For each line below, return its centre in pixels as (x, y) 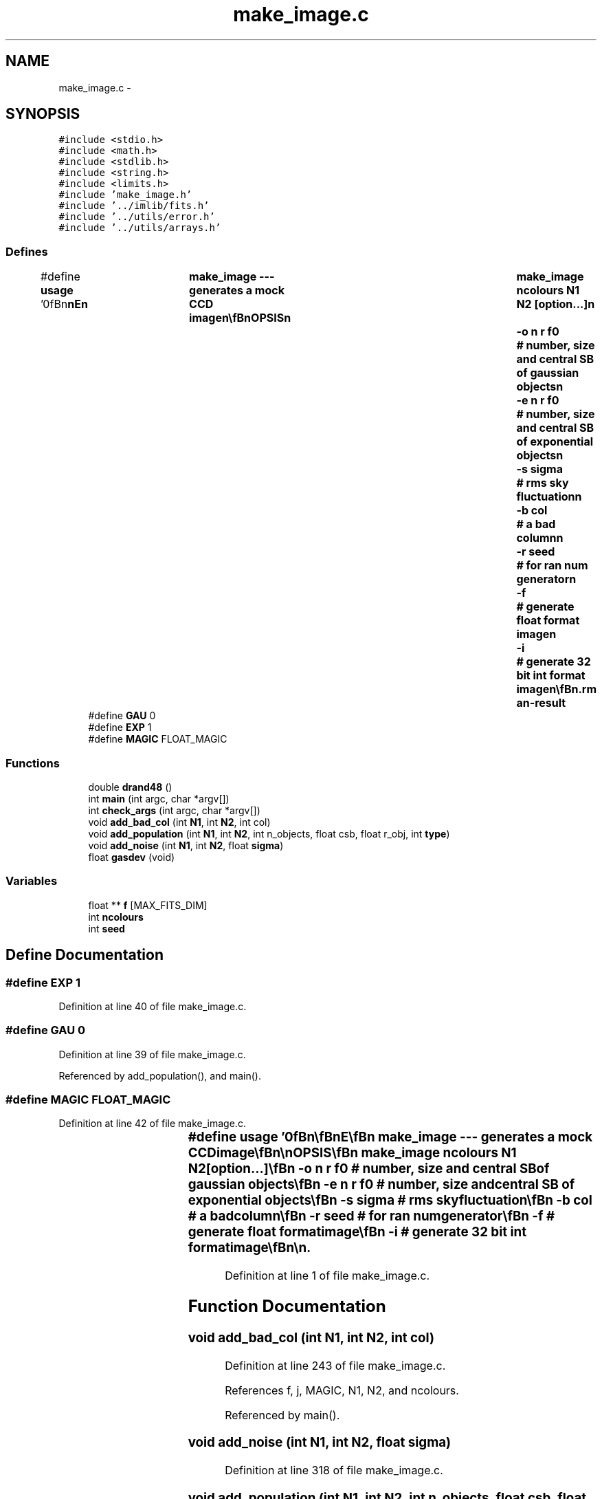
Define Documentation (85, 955)
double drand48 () (130, 787)
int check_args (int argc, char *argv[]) (174, 810)
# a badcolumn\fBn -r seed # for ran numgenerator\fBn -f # (371, 1216)
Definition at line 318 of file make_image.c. (334, 1470)
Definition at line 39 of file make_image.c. (152, 1054)
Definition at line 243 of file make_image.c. (335, 1365)
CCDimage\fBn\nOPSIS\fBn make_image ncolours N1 (352, 1153)
